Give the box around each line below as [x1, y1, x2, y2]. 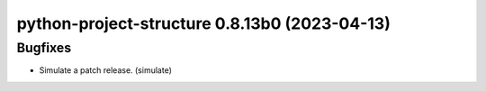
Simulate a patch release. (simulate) [39, 65, 173, 76]
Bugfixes [16, 40, 72, 56]
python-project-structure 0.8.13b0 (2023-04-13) [16, 14, 391, 33]
